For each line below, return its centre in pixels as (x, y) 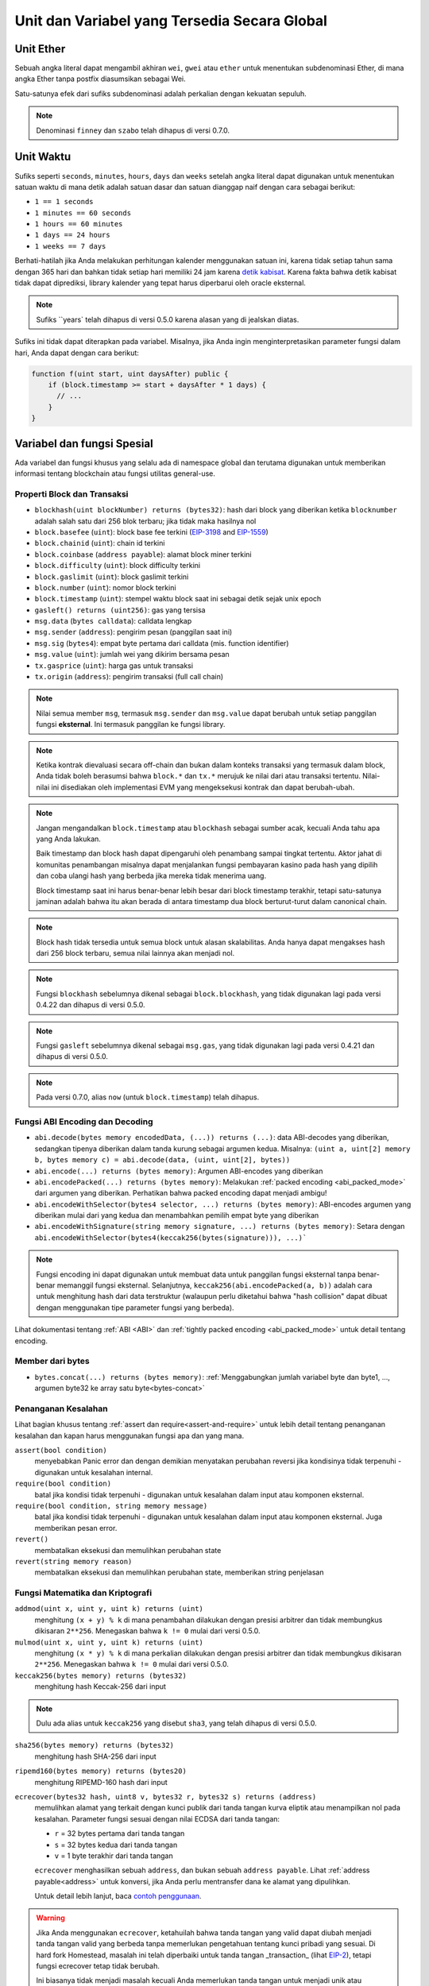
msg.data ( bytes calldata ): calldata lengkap (113, 621)
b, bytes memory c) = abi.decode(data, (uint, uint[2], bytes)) (162, 1160)
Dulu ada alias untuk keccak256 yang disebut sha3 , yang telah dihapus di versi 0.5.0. (176, 1723)
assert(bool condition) (61, 1451)
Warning (50, 1918)
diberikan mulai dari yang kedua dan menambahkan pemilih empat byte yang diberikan (177, 1215)
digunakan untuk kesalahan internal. (94, 1472)
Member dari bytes (52, 1361)
